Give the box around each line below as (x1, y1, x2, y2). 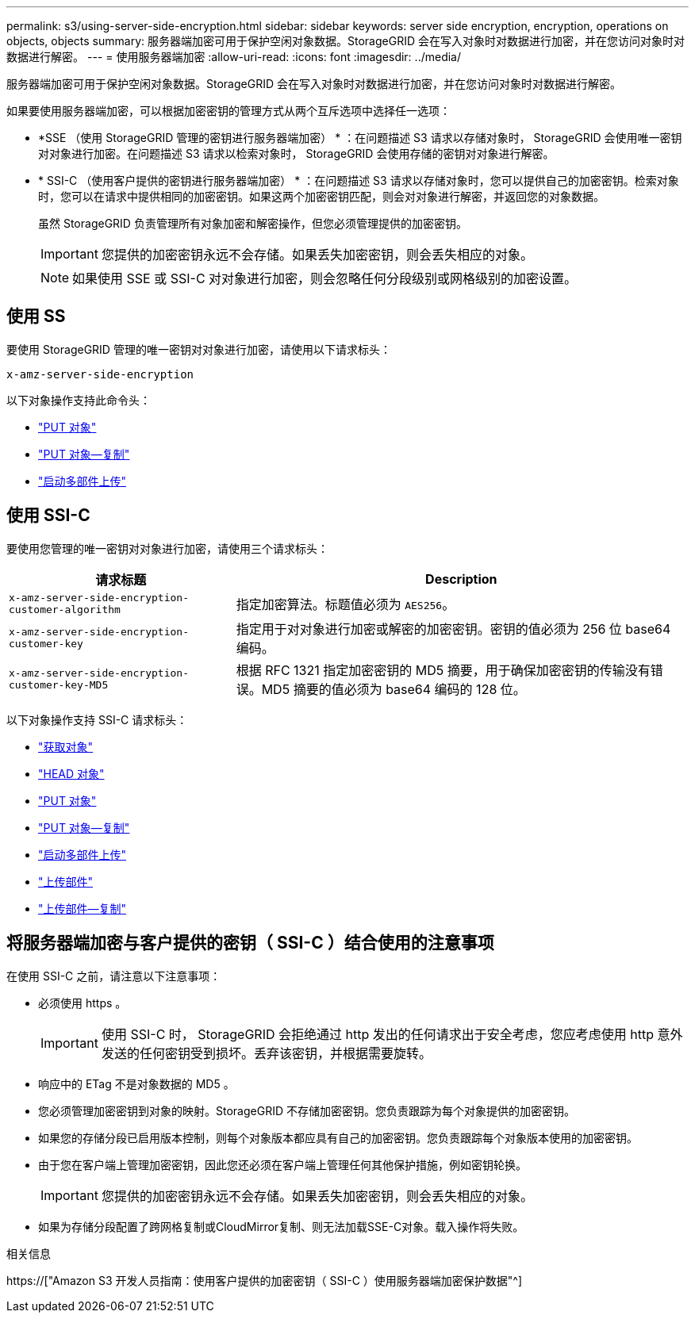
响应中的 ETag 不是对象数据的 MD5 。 (38, 1076, 235, 1091)
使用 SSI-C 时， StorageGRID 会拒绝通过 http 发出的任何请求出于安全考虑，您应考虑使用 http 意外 (101, 1026, 683, 1042)
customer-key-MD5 (9, 678, 109, 691)
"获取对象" (38, 739, 94, 753)
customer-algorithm (9, 603, 121, 615)
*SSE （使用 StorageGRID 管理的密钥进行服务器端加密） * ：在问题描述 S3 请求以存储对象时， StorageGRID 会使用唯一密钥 (38, 131, 682, 144)
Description (425, 570, 497, 587)
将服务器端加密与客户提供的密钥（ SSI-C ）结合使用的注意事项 (6, 933, 494, 953)
